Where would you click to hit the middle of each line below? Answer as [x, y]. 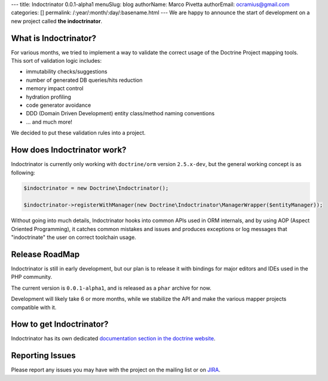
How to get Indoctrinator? [60, 325]
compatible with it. [34, 307]
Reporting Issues [43, 356]
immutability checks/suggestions [67, 72]
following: [23, 173]
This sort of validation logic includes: [56, 61]
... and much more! [49, 122]
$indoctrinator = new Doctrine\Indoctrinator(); [96, 188]
